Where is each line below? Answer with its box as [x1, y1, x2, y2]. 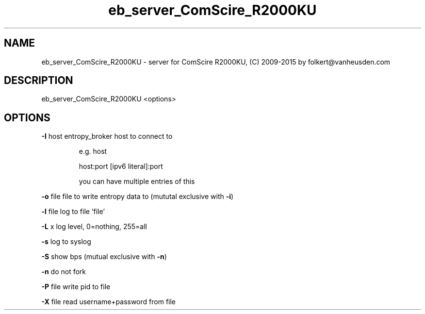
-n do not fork [41, 267, 86, 276]
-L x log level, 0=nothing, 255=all [41, 222, 147, 231]
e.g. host [79, 147, 107, 156]
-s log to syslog [41, 237, 91, 246]
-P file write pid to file [41, 282, 111, 291]
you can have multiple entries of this [79, 177, 195, 186]
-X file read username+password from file [41, 297, 176, 306]
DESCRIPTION [4, 74, 73, 87]
